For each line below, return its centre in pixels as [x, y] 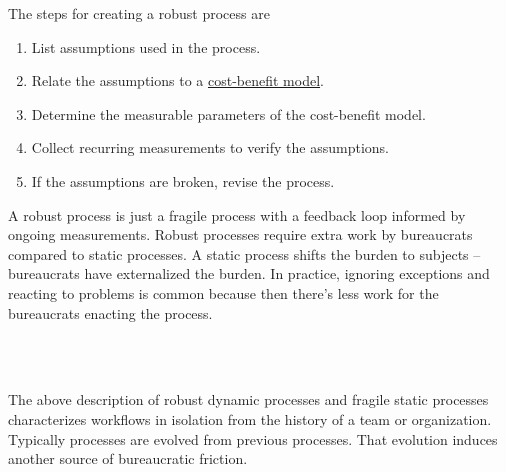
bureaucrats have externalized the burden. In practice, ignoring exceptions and [249, 273]
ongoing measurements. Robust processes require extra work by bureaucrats [240, 234]
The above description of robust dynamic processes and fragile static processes [248, 399]
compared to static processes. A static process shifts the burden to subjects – [244, 253]
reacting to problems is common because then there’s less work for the [223, 292]
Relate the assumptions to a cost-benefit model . [177, 80]
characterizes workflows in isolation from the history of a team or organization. [250, 418]
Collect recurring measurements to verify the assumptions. [210, 147]
